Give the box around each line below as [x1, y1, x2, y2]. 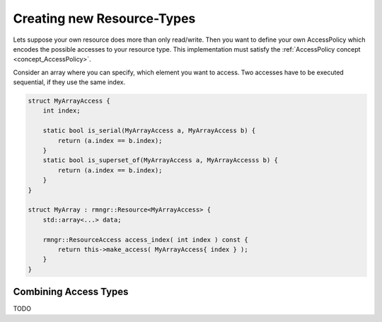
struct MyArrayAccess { [28, 97, 111, 105]
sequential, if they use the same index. [13, 78, 126, 86]
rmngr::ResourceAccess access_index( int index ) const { [42, 236, 248, 243]
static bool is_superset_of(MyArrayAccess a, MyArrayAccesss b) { [42, 156, 279, 164]
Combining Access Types [13, 286, 129, 298]
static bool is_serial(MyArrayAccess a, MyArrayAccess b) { [42, 127, 256, 134]
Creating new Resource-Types [13, 11, 196, 26]
